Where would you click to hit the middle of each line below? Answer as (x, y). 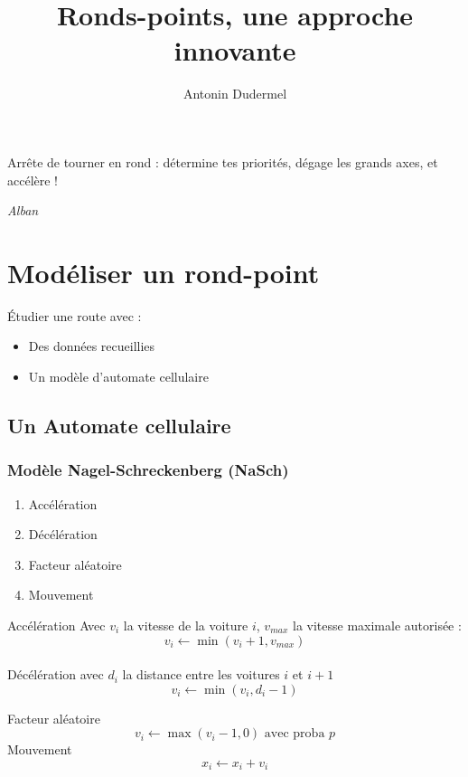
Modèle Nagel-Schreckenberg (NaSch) (148, 470)
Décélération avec (56, 674)
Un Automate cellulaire (119, 425)
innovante (235, 50)
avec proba (295, 734)
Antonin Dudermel (235, 94)
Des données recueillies (92, 346)
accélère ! (33, 180)
